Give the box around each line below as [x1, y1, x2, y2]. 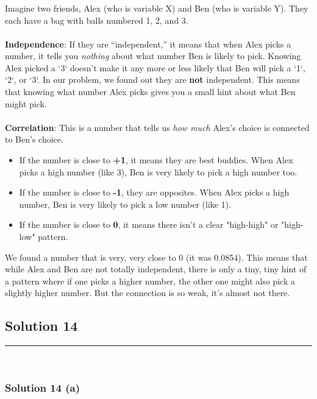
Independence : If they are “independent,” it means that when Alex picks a [5, 37, 291, 50]
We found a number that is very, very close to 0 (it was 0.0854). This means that [5, 250, 308, 263]
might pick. [5, 97, 47, 110]
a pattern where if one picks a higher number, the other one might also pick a [5, 274, 295, 287]
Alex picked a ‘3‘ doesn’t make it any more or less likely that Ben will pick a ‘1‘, [5, 61, 305, 74]
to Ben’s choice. [5, 133, 63, 146]
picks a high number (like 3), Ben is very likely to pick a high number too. [19, 165, 297, 178]
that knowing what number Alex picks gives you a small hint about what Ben [5, 85, 296, 98]
